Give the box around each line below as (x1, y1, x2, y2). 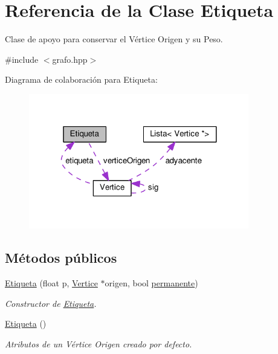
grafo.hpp (52, 53, 88, 65)
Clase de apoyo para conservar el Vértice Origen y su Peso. (5, 33, 223, 45)
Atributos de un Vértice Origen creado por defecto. (5, 338, 192, 350)
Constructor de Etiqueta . (5, 297, 97, 309)
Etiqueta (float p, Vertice (5, 277, 98, 289)
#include (5, 53, 39, 65)
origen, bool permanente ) (105, 277, 198, 289)
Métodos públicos (5, 248, 117, 267)
